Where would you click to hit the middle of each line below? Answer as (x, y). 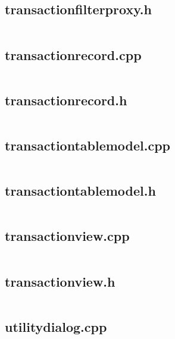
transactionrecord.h (66, 100)
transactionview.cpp (67, 236)
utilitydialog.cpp (56, 326)
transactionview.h (60, 281)
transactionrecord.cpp (73, 54)
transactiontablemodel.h (80, 191)
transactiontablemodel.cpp (88, 145)
